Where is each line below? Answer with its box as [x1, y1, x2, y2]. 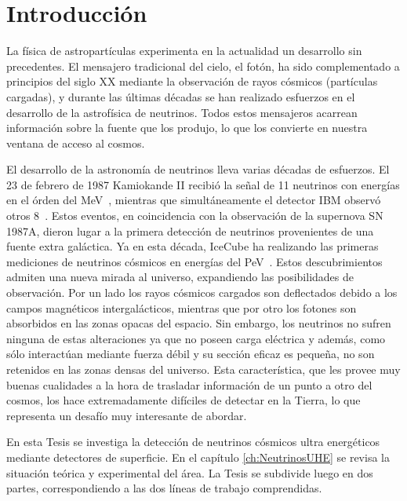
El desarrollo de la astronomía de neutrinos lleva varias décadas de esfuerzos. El [6, 161, 390, 177]
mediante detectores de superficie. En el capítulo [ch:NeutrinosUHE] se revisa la [6, 448, 390, 465]
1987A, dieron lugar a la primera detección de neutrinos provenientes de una [6, 222, 374, 239]
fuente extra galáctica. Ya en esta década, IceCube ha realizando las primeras [6, 238, 379, 254]
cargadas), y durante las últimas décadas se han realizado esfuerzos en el [6, 88, 355, 104]
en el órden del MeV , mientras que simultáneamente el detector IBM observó [6, 192, 381, 208]
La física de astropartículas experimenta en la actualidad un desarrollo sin [6, 42, 362, 59]
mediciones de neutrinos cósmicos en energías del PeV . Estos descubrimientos [6, 253, 383, 269]
